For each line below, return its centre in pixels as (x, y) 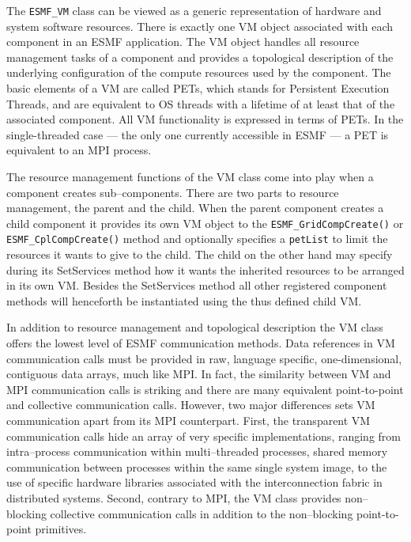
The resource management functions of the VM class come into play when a (190, 176)
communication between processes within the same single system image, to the (197, 466)
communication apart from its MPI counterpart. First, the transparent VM (189, 421)
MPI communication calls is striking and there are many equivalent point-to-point (205, 389)
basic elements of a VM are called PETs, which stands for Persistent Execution (198, 88)
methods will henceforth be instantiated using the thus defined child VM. (184, 300)
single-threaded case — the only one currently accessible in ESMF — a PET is (198, 134)
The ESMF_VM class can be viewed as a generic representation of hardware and (194, 10)
